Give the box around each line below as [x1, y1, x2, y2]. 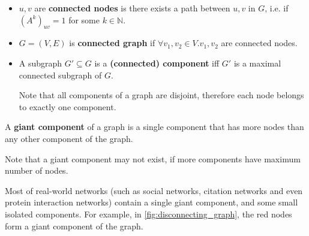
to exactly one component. [19, 100, 116, 113]
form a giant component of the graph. [5, 219, 143, 232]
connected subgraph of [19, 68, 102, 81]
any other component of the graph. [5, 132, 133, 144]
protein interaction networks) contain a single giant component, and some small [5, 196, 298, 208]
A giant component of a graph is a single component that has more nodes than [5, 120, 304, 133]
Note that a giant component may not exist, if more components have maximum [5, 152, 301, 165]
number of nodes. [5, 164, 68, 177]
